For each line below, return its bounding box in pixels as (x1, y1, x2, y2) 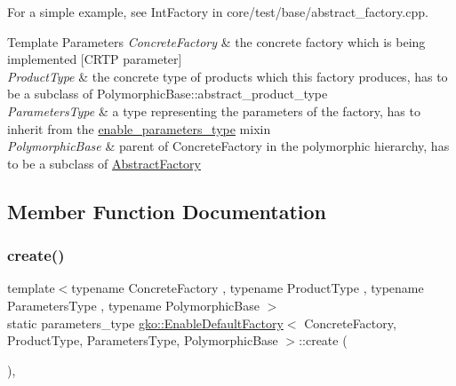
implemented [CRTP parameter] (7, 50, 182, 68)
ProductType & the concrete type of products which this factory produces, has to (7, 67, 448, 85)
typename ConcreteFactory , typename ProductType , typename (71, 279, 424, 297)
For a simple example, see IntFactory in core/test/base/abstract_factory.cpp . (7, 3, 428, 20)
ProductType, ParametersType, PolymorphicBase (7, 331, 278, 350)
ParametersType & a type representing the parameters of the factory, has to (7, 101, 420, 120)
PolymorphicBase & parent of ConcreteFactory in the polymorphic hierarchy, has (7, 137, 450, 155)
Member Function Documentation (7, 197, 327, 225)
